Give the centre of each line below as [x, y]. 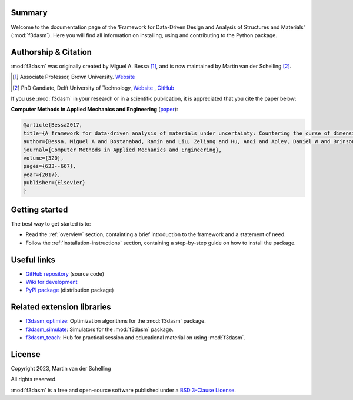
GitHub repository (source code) [65, 273]
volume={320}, [44, 158]
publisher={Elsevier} [54, 183]
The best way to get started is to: [51, 223]
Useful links [33, 259]
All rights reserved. [34, 379]
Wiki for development [51, 282]
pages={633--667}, [50, 166]
